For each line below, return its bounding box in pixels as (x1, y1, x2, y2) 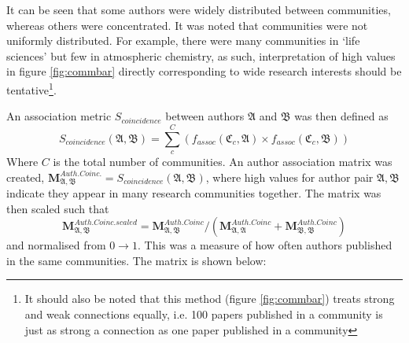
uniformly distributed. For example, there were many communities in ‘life (6, 32, 360, 49)
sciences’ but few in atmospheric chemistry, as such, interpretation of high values (6, 47, 396, 64)
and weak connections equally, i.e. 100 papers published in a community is (24, 306, 383, 323)
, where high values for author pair (205, 168, 374, 185)
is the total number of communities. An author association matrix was (53, 153, 392, 169)
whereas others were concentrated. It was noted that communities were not (6, 17, 368, 33)
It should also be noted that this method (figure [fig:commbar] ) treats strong (24, 290, 395, 307)
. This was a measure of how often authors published (137, 237, 392, 253)
